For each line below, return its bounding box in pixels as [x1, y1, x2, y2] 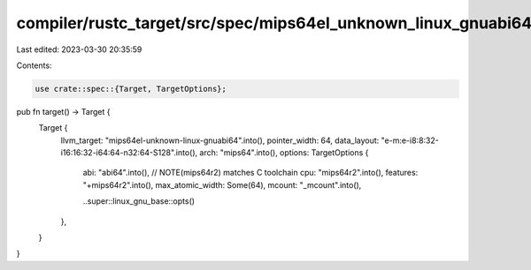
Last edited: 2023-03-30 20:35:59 [16, 44, 142, 55]
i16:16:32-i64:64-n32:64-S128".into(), [60, 147, 198, 158]
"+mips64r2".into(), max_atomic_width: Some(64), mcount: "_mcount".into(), [82, 179, 362, 190]
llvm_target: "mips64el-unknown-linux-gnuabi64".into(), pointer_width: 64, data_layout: [60, 135, 380, 146]
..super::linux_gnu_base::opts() [82, 196, 195, 206]
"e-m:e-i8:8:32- [381, 135, 440, 146]
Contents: [16, 60, 52, 71]
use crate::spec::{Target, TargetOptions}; [35, 84, 227, 94]
